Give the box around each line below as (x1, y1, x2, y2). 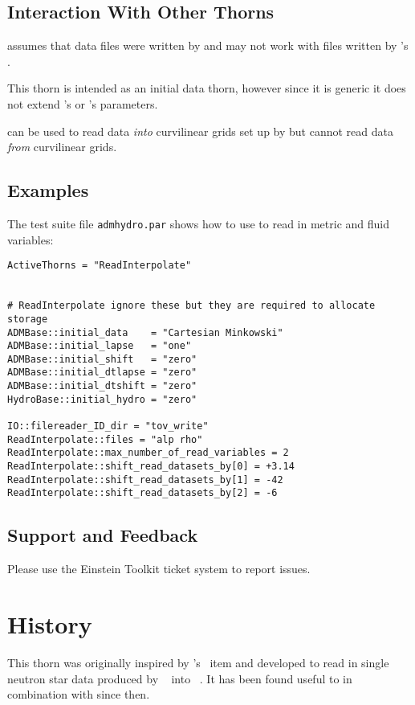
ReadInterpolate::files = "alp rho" (7, 433, 203, 445)
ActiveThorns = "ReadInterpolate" (7, 260, 192, 272)
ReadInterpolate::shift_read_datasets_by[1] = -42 (7, 473, 283, 486)
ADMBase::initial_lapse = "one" (7, 340, 192, 352)
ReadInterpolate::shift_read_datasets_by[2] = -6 (7, 487, 278, 499)
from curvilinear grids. (7, 138, 117, 155)
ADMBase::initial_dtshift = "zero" (7, 380, 197, 392)
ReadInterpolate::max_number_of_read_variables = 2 (7, 447, 289, 459)
